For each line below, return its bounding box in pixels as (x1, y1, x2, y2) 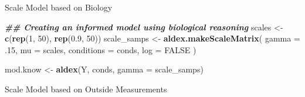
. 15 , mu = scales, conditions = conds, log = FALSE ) (5, 43, 196, 56)
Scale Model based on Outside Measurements (5, 82, 167, 95)
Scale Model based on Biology (5, 1, 113, 13)
